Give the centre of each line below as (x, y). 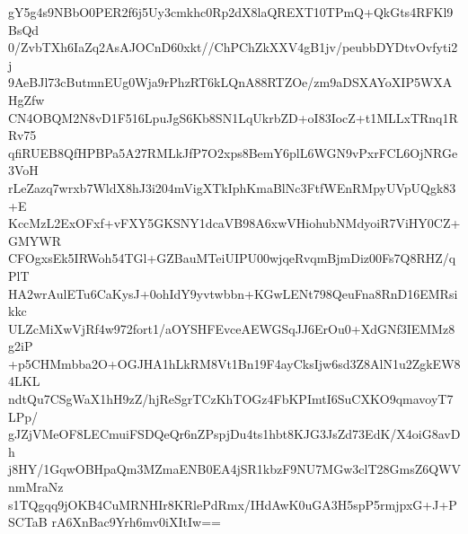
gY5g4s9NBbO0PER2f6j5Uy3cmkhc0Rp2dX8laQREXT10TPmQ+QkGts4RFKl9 (231, 12)
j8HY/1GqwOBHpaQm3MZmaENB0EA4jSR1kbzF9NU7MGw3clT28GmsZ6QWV (235, 469)
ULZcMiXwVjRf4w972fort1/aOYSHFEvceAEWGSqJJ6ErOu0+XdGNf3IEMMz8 (232, 328)
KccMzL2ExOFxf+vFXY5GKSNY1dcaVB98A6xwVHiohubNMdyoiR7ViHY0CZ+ (234, 223)
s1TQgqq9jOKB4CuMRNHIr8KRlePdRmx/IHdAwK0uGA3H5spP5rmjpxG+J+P (233, 504)
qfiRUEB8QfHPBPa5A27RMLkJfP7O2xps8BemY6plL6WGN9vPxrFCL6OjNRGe (233, 152)
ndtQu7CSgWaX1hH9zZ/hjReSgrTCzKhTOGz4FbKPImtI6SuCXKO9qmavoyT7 (231, 399)
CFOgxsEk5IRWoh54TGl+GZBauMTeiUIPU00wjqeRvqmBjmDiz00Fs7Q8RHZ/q (232, 258)
